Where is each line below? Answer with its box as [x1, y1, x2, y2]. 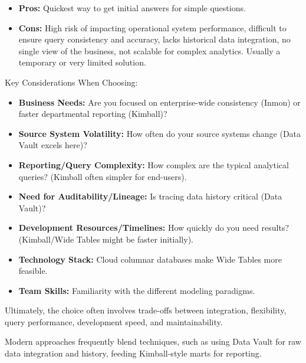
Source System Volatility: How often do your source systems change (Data [18, 127, 301, 139]
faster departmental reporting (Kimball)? [18, 107, 167, 120]
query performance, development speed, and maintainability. [5, 315, 223, 328]
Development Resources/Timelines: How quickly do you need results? [18, 221, 289, 234]
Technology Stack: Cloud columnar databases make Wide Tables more [18, 253, 282, 265]
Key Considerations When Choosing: [5, 76, 138, 88]
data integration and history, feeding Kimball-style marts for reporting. [5, 347, 262, 359]
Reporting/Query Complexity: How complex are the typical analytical [18, 158, 289, 171]
